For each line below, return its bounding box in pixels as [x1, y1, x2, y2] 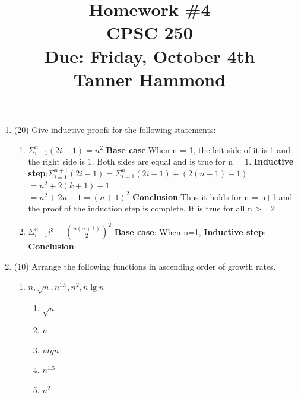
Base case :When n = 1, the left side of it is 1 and [106, 143, 290, 156]
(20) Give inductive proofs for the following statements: [14, 123, 216, 135]
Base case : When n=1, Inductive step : [114, 225, 266, 238]
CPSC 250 [106, 20, 193, 45]
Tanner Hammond [73, 67, 226, 91]
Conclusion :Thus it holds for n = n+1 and [132, 190, 293, 203]
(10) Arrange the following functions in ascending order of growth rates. [14, 260, 276, 273]
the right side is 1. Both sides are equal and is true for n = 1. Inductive [28, 155, 294, 168]
